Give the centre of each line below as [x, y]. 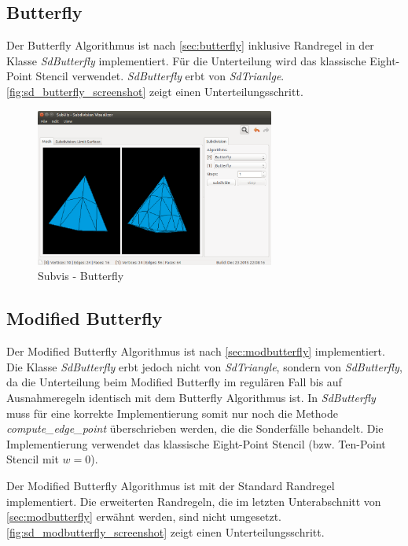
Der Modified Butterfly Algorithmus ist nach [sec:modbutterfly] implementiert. [196, 351]
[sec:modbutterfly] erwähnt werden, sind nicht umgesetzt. [144, 516]
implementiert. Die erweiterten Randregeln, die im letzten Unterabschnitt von [194, 501]
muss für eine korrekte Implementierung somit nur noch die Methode [172, 413]
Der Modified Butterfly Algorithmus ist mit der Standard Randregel [171, 485]
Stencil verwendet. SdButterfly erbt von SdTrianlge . [160, 76]
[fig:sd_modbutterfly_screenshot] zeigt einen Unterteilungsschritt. [165, 531]
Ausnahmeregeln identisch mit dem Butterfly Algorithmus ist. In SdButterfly [191, 397]
